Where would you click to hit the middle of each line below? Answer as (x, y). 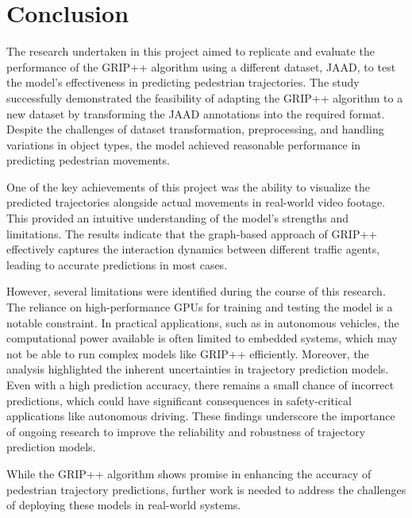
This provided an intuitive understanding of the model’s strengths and (178, 218)
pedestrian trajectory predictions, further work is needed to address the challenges (206, 489)
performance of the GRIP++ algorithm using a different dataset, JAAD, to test (201, 66)
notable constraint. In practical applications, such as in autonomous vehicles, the (203, 322)
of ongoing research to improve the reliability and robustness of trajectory (186, 431)
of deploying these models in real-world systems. (124, 505)
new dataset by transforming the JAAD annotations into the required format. (196, 113)
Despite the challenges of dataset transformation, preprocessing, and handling (195, 129)
